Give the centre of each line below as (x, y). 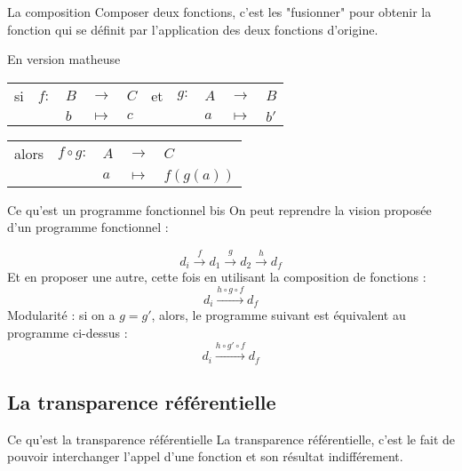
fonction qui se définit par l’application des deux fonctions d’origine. (193, 29)
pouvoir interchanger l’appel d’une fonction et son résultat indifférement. (205, 456)
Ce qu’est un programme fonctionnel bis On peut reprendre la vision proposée (219, 209)
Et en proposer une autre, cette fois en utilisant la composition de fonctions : (217, 277)
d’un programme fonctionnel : (88, 227)
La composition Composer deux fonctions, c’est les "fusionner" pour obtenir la (219, 12)
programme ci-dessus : (68, 332)
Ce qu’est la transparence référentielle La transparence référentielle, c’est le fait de (231, 439)
